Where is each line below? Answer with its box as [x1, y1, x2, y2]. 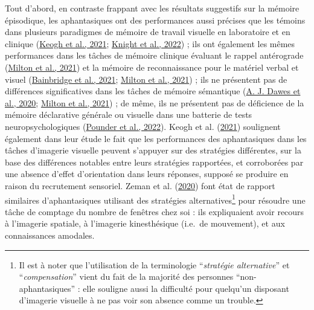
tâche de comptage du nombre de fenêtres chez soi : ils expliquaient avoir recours [5, 205, 304, 218]
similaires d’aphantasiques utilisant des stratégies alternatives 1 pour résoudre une [5, 192, 306, 206]
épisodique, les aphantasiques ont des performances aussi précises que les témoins [5, 13, 306, 26]
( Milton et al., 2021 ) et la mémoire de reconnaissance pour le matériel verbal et [5, 60, 299, 73]
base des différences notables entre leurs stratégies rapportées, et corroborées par [5, 155, 304, 168]
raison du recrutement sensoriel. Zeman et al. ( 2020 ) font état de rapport [5, 179, 275, 192]
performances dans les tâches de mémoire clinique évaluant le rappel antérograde [5, 49, 304, 62]
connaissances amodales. [5, 228, 95, 241]
